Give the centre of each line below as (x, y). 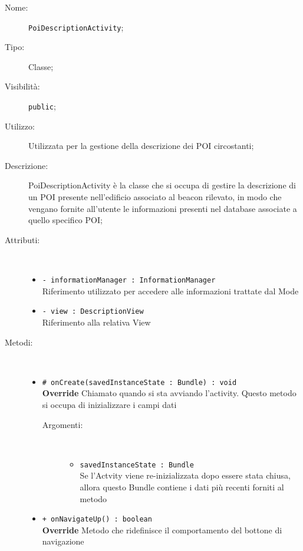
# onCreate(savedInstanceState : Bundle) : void (139, 382)
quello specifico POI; (65, 220)
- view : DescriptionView (93, 312)
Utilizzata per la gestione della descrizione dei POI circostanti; (141, 146)
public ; (42, 106)
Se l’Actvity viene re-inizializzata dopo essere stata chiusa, (185, 475)
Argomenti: (62, 424)
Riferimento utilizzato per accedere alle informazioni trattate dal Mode (170, 291)
